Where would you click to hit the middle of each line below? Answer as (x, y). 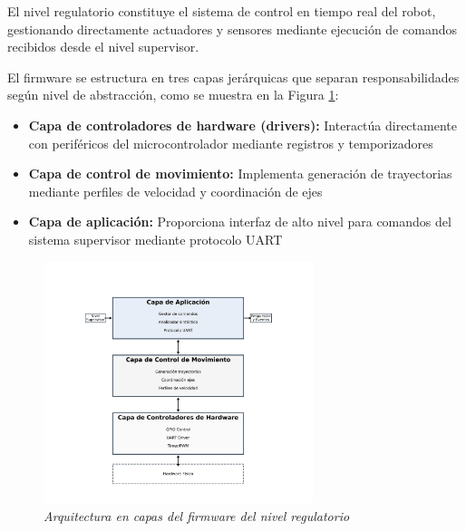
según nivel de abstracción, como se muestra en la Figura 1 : (173, 95)
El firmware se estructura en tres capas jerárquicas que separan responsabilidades (233, 77)
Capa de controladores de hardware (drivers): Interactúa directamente (243, 125)
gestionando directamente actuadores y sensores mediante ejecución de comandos (232, 29)
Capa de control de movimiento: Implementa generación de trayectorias (240, 174)
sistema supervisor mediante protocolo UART (155, 239)
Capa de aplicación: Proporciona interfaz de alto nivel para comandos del (240, 222)
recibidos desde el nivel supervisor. (103, 47)
